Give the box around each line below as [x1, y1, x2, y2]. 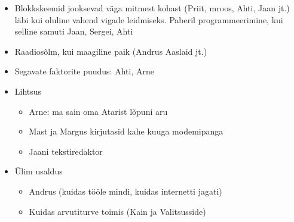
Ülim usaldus [14, 165, 63, 177]
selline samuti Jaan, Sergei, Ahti [14, 25, 133, 37]
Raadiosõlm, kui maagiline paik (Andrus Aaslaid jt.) [14, 45, 207, 57]
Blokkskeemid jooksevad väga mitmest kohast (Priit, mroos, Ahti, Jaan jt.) [14, 2, 290, 14]
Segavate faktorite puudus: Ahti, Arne [14, 65, 154, 77]
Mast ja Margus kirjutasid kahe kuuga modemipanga [29, 125, 223, 137]
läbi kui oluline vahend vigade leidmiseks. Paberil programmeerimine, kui [14, 13, 283, 26]
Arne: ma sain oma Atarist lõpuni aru [29, 105, 168, 117]
